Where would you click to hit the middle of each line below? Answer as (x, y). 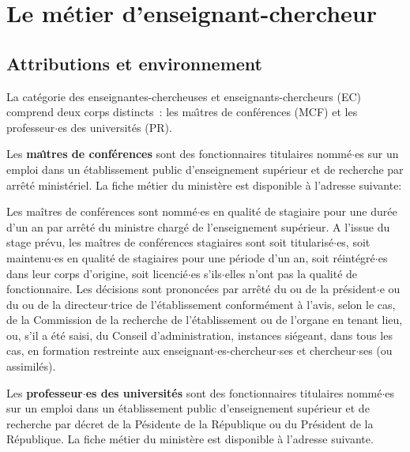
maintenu (29, 257)
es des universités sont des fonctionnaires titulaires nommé (234, 392)
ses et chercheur (318, 350)
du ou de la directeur (57, 304)
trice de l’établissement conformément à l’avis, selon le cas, (253, 304)
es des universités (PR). (115, 127)
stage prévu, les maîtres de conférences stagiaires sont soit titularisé (170, 242)
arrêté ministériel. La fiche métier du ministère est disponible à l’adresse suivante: (204, 185)
